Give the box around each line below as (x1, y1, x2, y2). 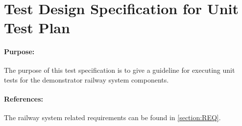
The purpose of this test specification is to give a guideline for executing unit (4, 65, 235, 75)
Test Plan (4, 18, 70, 38)
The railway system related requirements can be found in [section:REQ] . (4, 112, 221, 123)
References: (4, 94, 44, 104)
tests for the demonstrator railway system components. (4, 74, 169, 84)
